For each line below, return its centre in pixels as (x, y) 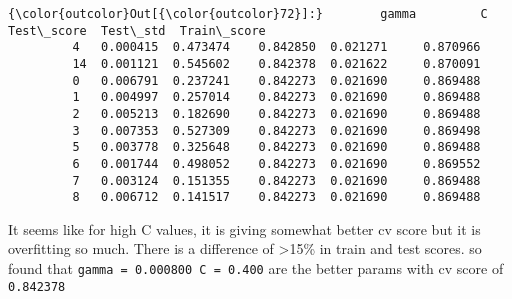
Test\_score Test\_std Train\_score (137, 30)
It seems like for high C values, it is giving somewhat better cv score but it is (244, 228)
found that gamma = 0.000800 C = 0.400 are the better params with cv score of (256, 268)
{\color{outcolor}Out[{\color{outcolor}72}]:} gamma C (248, 14)
